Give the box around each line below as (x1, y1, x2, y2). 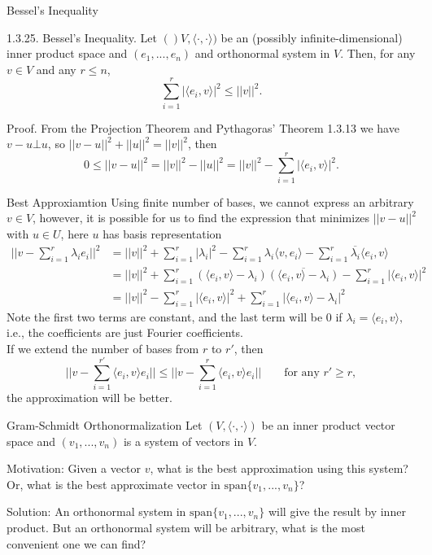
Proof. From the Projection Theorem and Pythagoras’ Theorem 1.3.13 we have (7, 119, 399, 136)
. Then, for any (340, 45, 416, 62)
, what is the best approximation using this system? (150, 460, 408, 477)
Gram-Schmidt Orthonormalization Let (7, 417, 203, 434)
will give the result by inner (268, 503, 406, 520)
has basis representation (103, 225, 222, 242)
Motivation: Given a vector (7, 460, 142, 477)
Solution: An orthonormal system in (7, 503, 186, 520)
